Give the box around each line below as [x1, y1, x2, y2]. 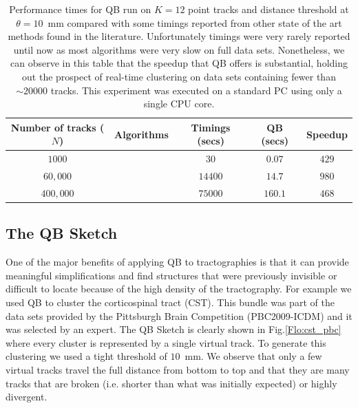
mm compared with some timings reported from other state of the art [48, 15, 342, 30]
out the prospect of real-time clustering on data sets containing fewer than [22, 69, 336, 83]
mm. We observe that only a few [185, 349, 322, 363]
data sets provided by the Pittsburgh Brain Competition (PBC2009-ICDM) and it [6, 308, 352, 323]
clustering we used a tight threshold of [6, 349, 167, 363]
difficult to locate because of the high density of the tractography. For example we [6, 281, 352, 296]
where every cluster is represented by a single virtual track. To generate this [6, 335, 326, 350]
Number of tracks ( [10, 120, 105, 134]
